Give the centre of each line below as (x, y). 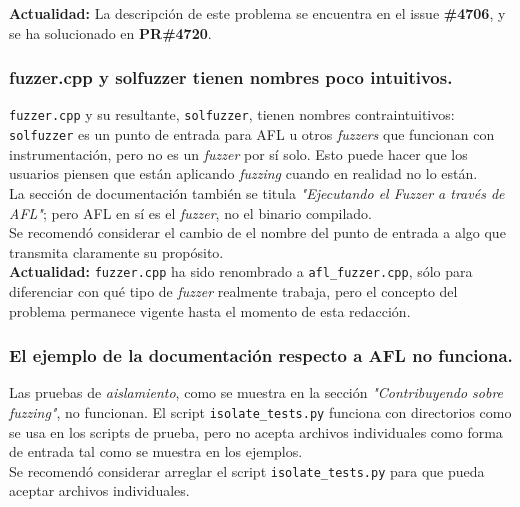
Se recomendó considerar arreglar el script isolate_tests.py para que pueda (247, 470)
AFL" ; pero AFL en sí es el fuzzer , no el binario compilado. (191, 212)
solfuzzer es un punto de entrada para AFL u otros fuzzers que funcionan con (252, 134)
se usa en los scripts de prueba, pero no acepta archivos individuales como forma (256, 431)
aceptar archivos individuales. (99, 490)
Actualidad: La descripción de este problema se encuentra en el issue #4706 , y (257, 13)
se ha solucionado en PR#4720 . (110, 32)
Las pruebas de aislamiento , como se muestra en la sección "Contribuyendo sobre (256, 392)
